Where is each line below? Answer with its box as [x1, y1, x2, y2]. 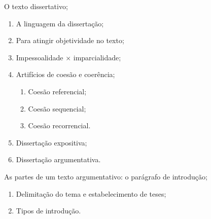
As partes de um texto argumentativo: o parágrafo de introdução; [4, 171, 207, 181]
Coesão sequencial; [28, 103, 86, 114]
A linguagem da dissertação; [16, 18, 104, 28]
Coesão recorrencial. [28, 120, 91, 131]
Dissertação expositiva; [16, 137, 87, 148]
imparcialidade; [73, 52, 121, 62]
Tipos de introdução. [16, 205, 81, 216]
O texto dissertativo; [4, 1, 68, 11]
